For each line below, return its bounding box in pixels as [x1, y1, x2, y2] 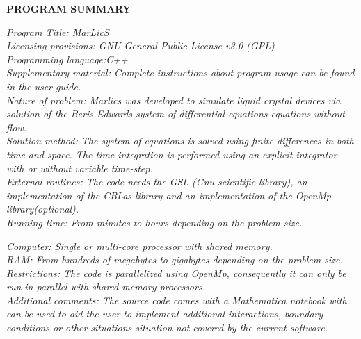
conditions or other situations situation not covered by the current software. [6, 320, 328, 335]
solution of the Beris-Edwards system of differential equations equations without [6, 106, 345, 121]
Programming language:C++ [6, 51, 128, 66]
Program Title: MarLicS [6, 24, 109, 39]
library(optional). [6, 201, 79, 216]
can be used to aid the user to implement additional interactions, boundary [6, 306, 323, 321]
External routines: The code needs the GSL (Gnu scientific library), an [6, 174, 307, 189]
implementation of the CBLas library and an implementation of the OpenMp [6, 188, 332, 202]
